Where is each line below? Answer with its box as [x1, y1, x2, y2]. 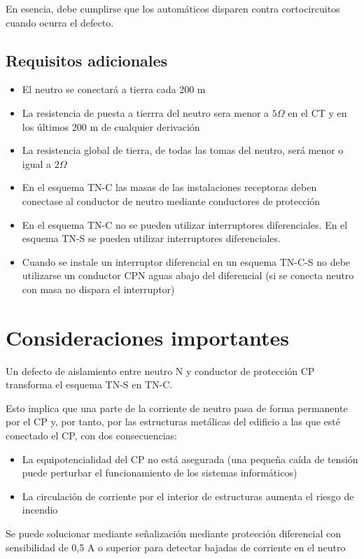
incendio [22, 502, 58, 517]
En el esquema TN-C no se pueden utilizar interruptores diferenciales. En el [22, 217, 348, 232]
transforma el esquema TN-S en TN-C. [6, 377, 173, 392]
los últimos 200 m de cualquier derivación [22, 119, 200, 134]
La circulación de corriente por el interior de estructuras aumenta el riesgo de [22, 488, 354, 503]
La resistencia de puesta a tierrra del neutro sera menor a [22, 105, 269, 120]
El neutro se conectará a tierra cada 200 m [22, 82, 206, 97]
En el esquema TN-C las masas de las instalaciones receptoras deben [22, 180, 317, 194]
